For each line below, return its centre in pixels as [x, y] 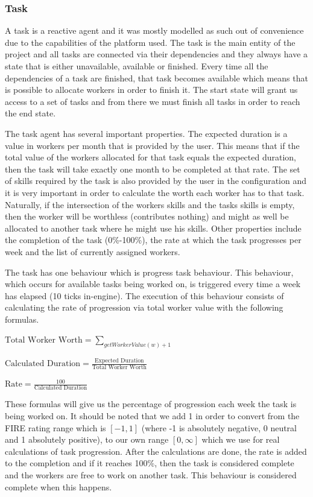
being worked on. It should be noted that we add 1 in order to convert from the [152, 416]
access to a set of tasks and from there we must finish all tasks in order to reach [153, 101]
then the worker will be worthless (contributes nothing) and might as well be [147, 216]
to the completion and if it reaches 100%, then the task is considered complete [150, 463]
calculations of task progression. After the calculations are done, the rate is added [156, 451]
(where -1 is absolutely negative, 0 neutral [219, 427]
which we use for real [241, 439]
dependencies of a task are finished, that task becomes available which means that [156, 78]
